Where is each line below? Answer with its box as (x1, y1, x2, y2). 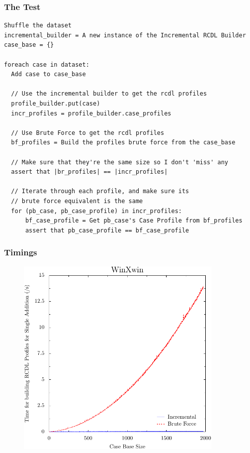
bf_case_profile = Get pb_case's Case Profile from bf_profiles (25, 217, 243, 225)
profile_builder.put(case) (11, 100, 100, 107)
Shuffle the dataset (4, 22, 72, 29)
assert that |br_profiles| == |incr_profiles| (11, 168, 168, 176)
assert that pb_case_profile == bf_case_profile (25, 226, 189, 234)
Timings (4, 246, 37, 258)
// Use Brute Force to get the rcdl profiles (11, 129, 165, 136)
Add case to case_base (11, 71, 86, 78)
